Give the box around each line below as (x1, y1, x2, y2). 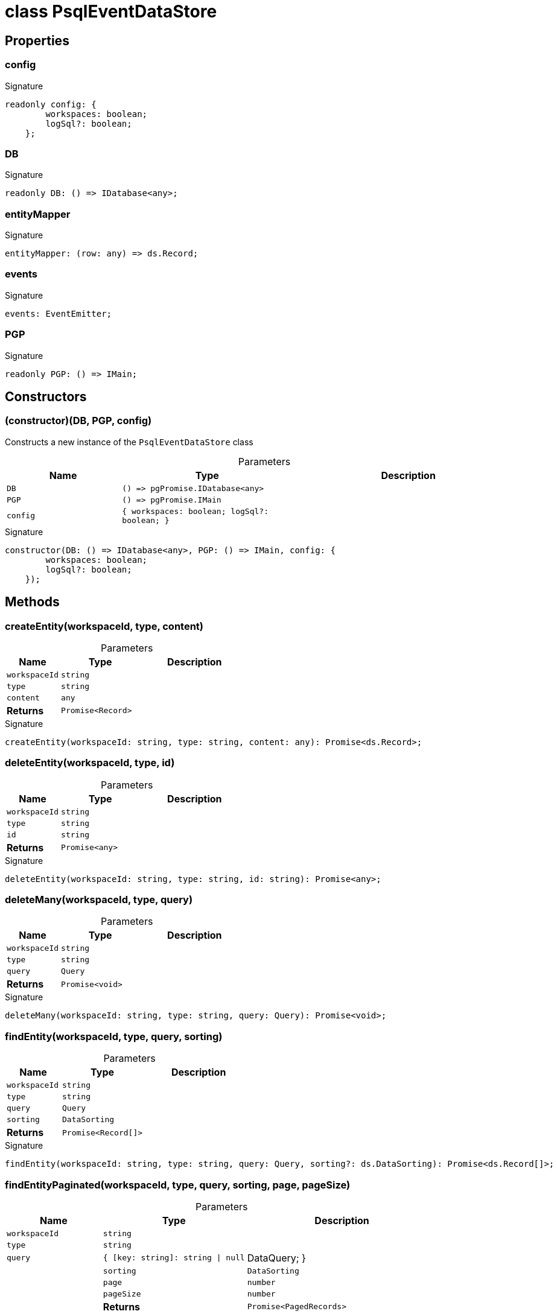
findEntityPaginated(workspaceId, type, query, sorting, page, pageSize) (5, 1178, 351, 1191)
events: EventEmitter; (5, 308, 112, 319)
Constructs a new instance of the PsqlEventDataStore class (5, 436, 253, 447)
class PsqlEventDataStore (5, 1, 217, 22)
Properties (5, 33, 69, 48)
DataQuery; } (247, 1251, 306, 1264)
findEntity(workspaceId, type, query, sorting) (5, 1030, 223, 1043)
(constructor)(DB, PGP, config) (5, 414, 152, 427)
